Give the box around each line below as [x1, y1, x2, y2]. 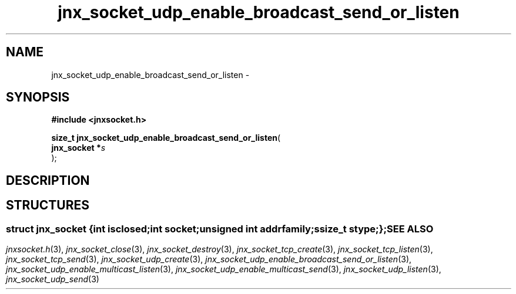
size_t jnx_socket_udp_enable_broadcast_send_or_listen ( [51, 133, 281, 143]
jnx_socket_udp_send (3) [6, 274, 99, 285]
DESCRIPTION [6, 173, 90, 188]
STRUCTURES [6, 198, 89, 213]
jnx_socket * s [51, 143, 106, 153]
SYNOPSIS [6, 90, 70, 105]
